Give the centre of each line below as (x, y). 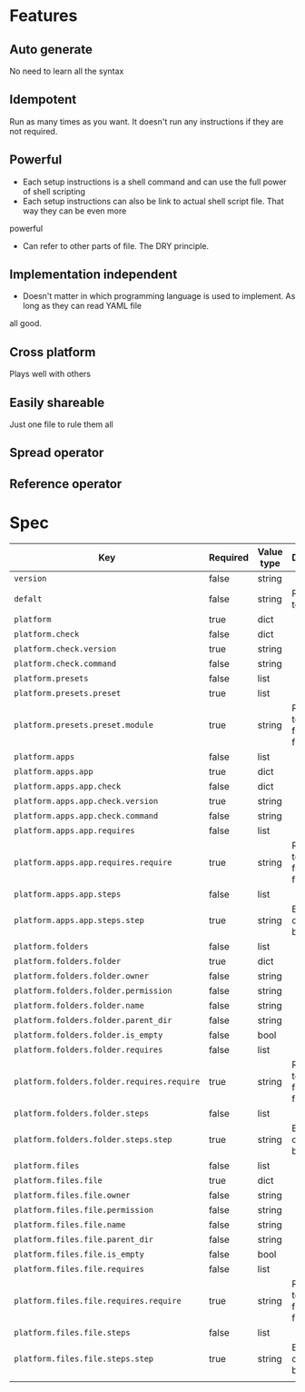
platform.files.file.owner (72, 1195)
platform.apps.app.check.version (86, 801)
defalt (28, 599)
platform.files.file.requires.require (98, 1301)
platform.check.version (65, 649)
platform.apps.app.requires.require (93, 862)
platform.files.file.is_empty (79, 1254)
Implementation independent (93, 275)
